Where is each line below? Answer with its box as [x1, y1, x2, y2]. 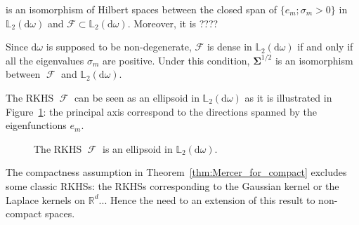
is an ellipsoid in [102, 141, 173, 156]
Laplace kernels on [6, 192, 86, 207]
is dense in [207, 39, 252, 54]
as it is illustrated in [244, 90, 332, 104]
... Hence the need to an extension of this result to [98, 192, 315, 207]
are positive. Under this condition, [103, 53, 250, 67]
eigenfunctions [6, 118, 67, 132]
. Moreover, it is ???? [127, 15, 218, 30]
